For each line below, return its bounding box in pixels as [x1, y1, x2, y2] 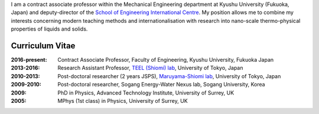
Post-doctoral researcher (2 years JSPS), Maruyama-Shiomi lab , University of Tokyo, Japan [57, 72, 281, 79]
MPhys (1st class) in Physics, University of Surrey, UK [57, 98, 188, 105]
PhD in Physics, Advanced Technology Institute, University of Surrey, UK [57, 89, 235, 96]
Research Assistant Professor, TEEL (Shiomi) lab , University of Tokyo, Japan [57, 65, 243, 72]
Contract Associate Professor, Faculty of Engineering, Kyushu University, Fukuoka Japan [57, 56, 274, 63]
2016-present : [11, 56, 47, 63]
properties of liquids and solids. [11, 25, 88, 32]
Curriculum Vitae [11, 41, 76, 51]
